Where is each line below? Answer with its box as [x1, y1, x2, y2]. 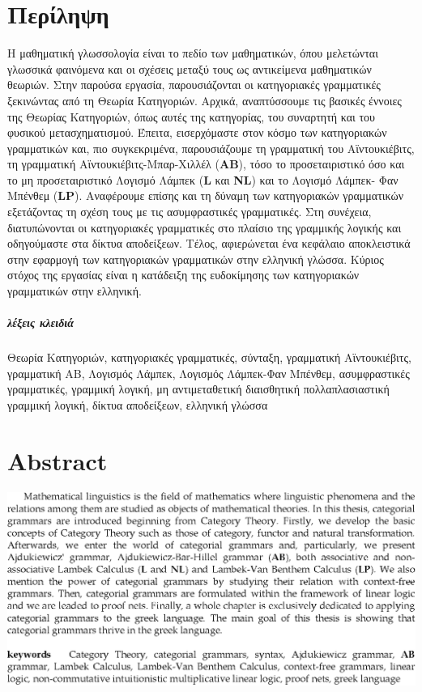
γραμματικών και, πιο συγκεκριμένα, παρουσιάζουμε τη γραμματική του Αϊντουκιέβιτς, [7, 139, 415, 156]
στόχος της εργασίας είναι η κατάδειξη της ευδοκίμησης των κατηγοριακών [7, 266, 360, 283]
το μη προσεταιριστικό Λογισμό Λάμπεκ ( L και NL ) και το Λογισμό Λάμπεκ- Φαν [7, 171, 399, 188]
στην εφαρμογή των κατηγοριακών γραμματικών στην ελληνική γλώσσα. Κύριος [7, 250, 384, 267]
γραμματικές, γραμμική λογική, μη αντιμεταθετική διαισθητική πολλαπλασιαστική [7, 380, 390, 397]
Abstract [7, 444, 108, 477]
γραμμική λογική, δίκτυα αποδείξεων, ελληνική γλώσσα [7, 396, 268, 413]
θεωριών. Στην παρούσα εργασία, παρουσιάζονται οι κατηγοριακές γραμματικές [7, 76, 381, 93]
